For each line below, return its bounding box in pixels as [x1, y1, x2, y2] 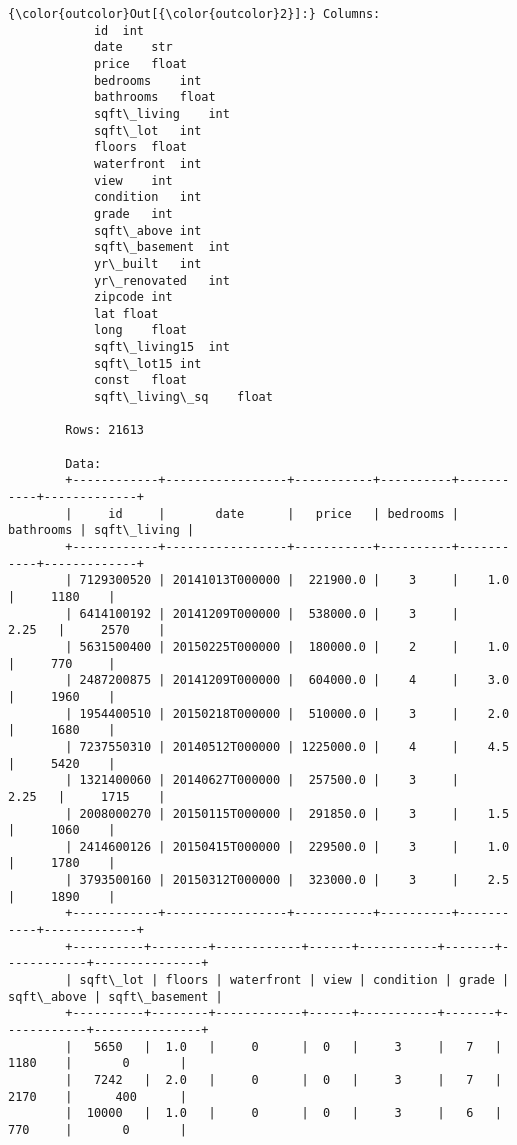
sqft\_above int [93, 223, 202, 238]
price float [93, 56, 187, 71]
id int [93, 23, 145, 38]
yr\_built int [93, 256, 202, 271]
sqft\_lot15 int [93, 356, 202, 371]
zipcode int [93, 290, 173, 305]
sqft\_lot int [93, 123, 202, 138]
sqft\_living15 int [93, 340, 230, 355]
